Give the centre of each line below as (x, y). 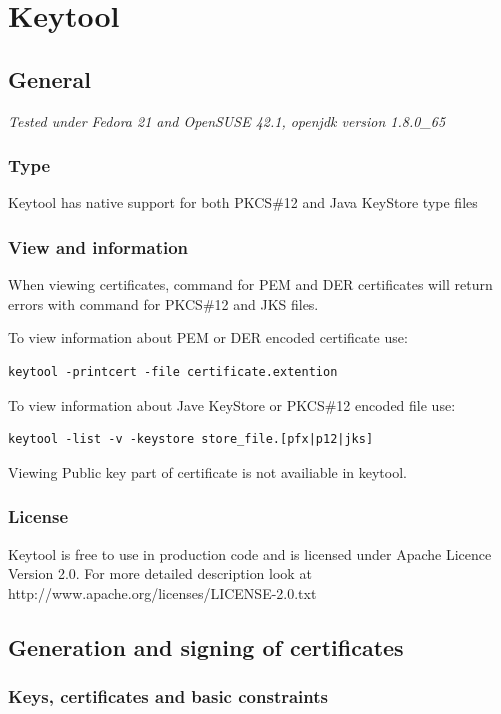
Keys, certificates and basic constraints (168, 696)
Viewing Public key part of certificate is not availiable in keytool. (207, 471)
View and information (98, 246)
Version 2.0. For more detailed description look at (160, 573)
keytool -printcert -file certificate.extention (173, 371)
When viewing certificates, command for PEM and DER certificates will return (250, 284)
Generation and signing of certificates (206, 646)
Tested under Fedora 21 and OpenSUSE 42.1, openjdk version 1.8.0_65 (227, 120)
